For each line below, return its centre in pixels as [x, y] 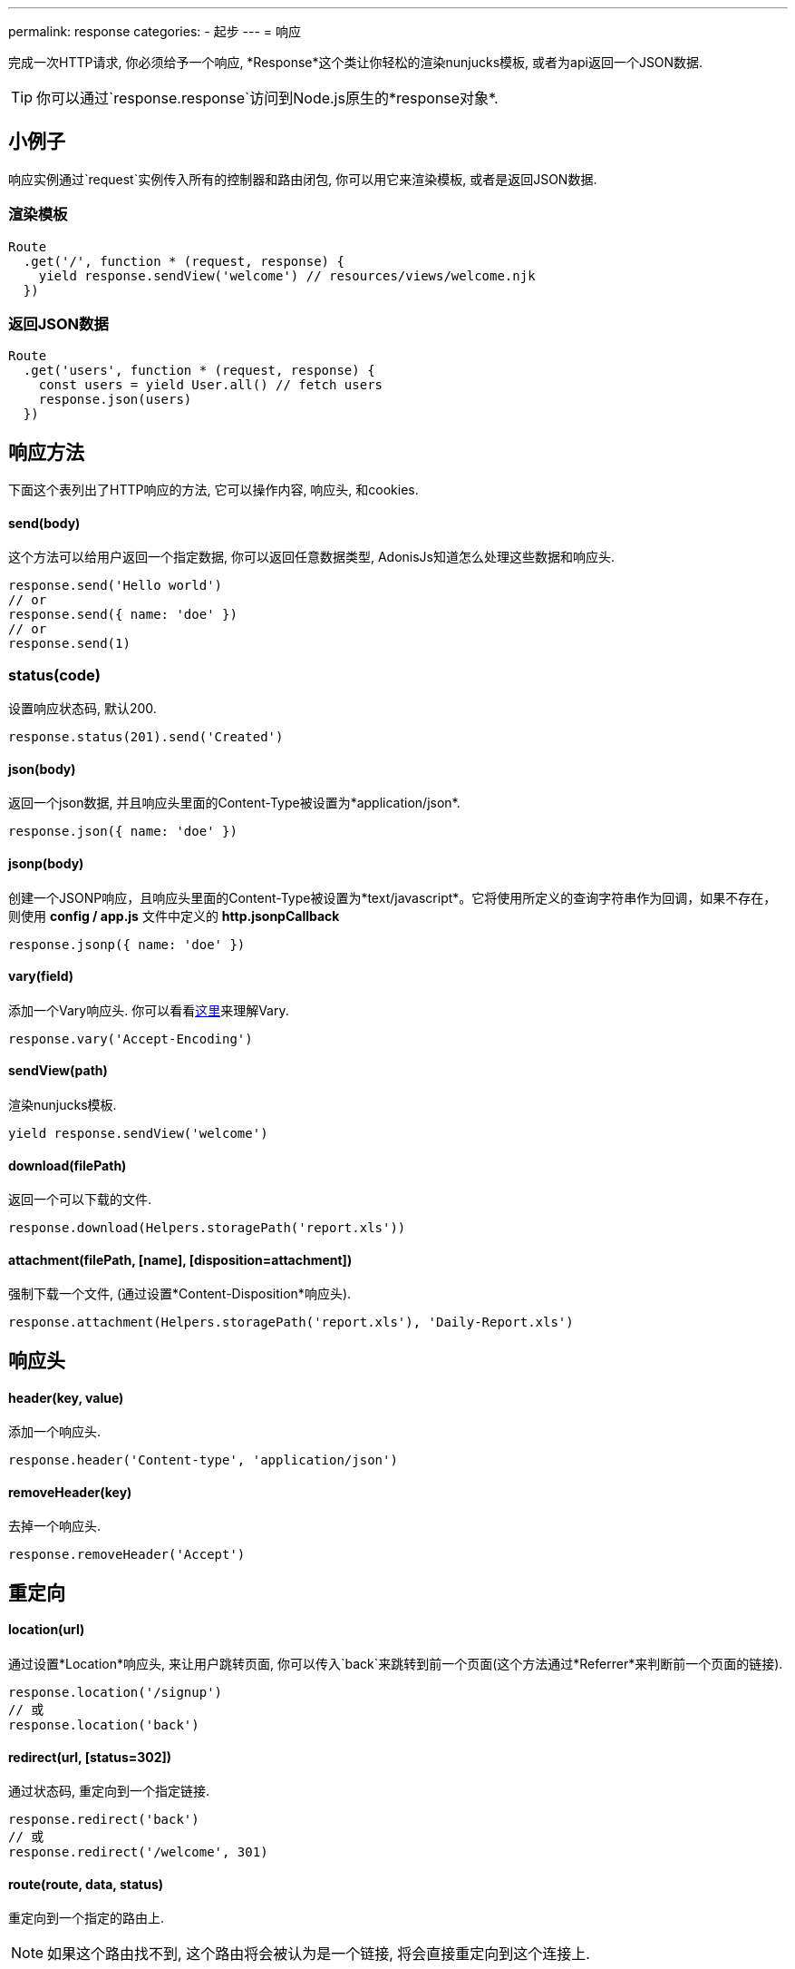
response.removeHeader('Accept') [127, 1555]
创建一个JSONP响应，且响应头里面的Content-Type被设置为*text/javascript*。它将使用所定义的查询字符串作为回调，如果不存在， [393, 897]
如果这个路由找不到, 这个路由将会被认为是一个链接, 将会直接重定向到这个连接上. [319, 1954]
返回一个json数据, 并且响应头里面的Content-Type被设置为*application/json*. [234, 803]
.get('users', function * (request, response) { [199, 371]
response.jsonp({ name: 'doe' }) [127, 944]
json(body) [42, 769]
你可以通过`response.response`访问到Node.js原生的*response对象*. [267, 98]
